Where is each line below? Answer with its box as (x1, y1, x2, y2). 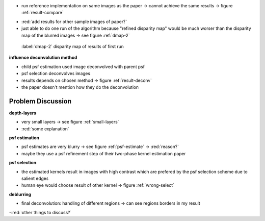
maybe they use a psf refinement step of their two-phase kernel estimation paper (21, 150, 186, 156)
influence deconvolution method (9, 54, 78, 61)
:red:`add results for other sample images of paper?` (21, 19, 127, 25)
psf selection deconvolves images (21, 71, 91, 76)
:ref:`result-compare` (21, 10, 64, 16)
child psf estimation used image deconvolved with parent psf (21, 64, 145, 70)
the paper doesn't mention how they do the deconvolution (21, 84, 139, 90)
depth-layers (9, 110, 37, 116)
